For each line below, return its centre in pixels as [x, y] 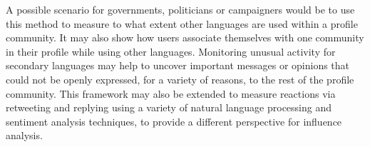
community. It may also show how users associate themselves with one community [185, 37]
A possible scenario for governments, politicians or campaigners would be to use [180, 9]
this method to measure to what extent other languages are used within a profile [182, 23]
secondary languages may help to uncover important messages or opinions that [178, 65]
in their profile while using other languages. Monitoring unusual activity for [171, 51]
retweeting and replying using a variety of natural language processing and [169, 107]
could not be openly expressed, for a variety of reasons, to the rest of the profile [180, 79]
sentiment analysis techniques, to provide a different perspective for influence [174, 121]
